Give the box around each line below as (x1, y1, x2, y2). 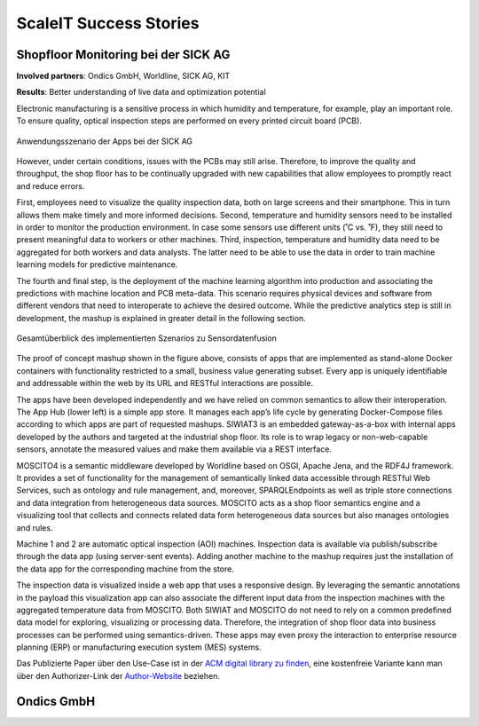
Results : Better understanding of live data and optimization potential (16, 87, 266, 98)
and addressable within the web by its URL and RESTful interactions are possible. (16, 378, 314, 389)
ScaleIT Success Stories (16, 13, 200, 33)
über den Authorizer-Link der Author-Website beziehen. (16, 670, 221, 681)
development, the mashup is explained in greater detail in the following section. (16, 312, 306, 323)
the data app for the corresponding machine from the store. (16, 564, 234, 574)
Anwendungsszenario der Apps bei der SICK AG (16, 136, 193, 146)
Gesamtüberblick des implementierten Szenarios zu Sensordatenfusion (16, 333, 277, 343)
